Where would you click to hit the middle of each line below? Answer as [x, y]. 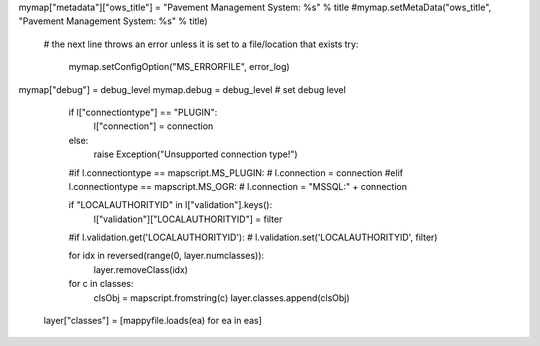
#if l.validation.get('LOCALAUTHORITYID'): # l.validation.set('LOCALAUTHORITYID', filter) [253, 237]
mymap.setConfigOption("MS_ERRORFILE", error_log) [179, 67]
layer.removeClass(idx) [141, 269]
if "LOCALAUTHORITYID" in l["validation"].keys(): [170, 205]
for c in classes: [101, 284]
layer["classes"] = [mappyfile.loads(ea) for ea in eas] [152, 321]
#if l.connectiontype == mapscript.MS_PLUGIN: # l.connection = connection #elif [236, 172]
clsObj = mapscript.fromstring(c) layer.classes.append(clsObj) [221, 297]
